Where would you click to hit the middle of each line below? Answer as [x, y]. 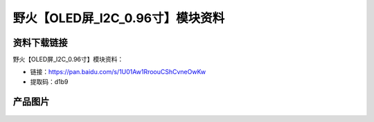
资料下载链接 [40, 43]
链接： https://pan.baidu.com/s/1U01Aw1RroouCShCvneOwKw [118, 72]
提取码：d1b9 [49, 81]
